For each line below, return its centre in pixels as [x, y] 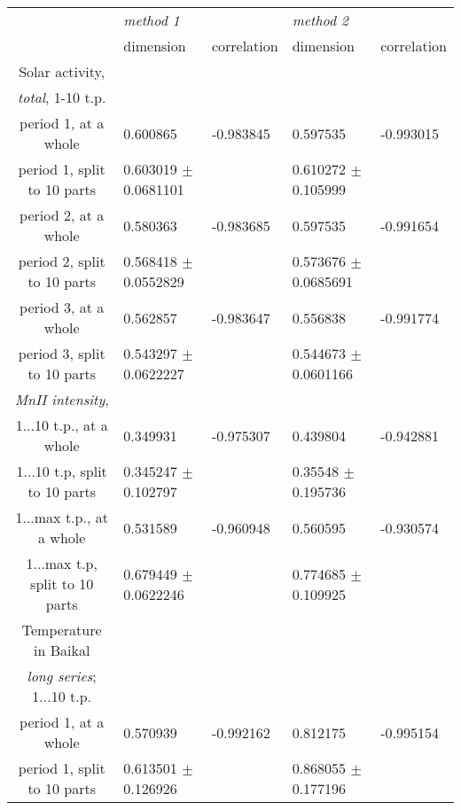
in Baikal [62, 650]
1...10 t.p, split [62, 471]
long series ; [62, 676]
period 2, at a [62, 215]
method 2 [320, 20]
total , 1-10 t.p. [62, 97]
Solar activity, [62, 71]
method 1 [152, 20]
